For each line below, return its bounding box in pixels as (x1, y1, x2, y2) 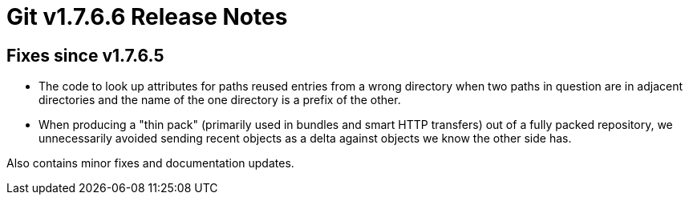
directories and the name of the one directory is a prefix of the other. (39, 93, 401, 107)
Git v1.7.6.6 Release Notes (6, 3, 288, 30)
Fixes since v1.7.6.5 (6, 45, 164, 66)
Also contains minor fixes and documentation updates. (6, 156, 294, 171)
